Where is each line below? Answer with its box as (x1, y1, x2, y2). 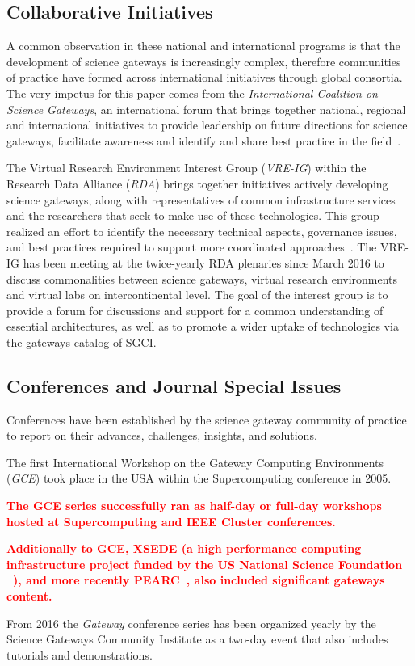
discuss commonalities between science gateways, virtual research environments (6, 270, 398, 287)
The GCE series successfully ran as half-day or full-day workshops (6, 497, 382, 514)
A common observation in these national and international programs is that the (6, 37, 400, 54)
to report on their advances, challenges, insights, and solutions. (6, 427, 317, 444)
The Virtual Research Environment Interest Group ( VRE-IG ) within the (6, 159, 367, 176)
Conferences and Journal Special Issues (6, 373, 342, 398)
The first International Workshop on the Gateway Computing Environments (6, 453, 384, 470)
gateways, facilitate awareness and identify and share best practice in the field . (6, 132, 401, 149)
